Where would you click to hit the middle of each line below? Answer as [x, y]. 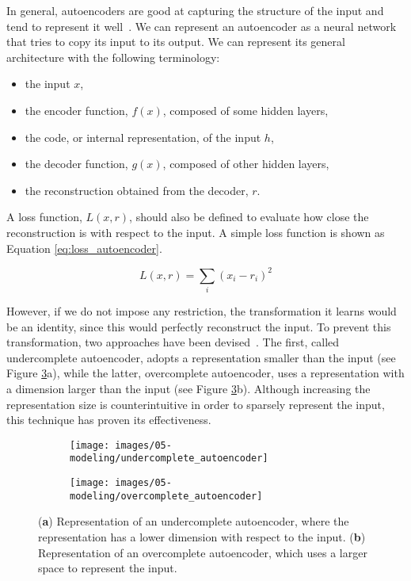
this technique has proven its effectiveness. [109, 420]
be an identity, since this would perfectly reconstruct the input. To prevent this [199, 326]
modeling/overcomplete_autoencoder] [166, 496]
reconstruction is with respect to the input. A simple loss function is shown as [196, 232]
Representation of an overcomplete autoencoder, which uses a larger [203, 552]
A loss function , [44, 217]
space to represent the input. [108, 568]
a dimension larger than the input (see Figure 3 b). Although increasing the [188, 388]
